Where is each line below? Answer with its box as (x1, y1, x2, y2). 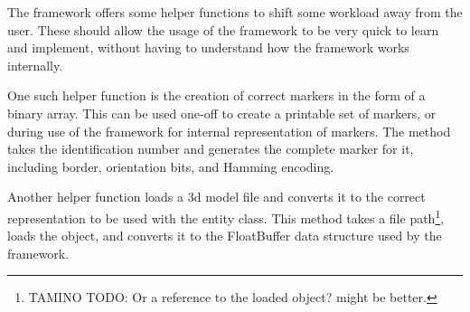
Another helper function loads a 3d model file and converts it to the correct (7, 187, 426, 206)
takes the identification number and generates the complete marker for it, (7, 139, 414, 158)
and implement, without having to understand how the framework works (7, 38, 409, 57)
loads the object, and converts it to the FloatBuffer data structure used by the (7, 226, 442, 245)
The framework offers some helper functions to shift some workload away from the (7, 3, 463, 21)
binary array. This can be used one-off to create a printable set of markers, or (7, 103, 437, 122)
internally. (7, 55, 63, 74)
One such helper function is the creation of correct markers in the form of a (7, 86, 426, 105)
